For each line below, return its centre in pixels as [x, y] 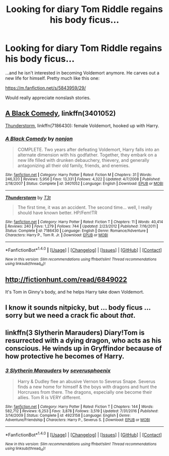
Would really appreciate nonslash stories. [48, 98]
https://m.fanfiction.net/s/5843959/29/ [46, 88]
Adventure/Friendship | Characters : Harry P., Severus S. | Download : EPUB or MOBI [78, 420]
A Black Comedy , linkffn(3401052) [61, 113]
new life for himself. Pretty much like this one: [52, 78]
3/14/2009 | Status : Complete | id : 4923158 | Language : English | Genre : [68, 415]
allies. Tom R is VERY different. [49, 397]
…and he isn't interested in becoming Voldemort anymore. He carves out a [82, 73]
